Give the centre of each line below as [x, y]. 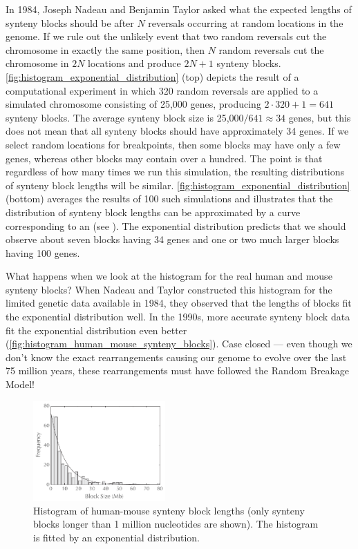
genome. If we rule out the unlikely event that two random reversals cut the [166, 36]
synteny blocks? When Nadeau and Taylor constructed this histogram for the [169, 289]
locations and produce [134, 63]
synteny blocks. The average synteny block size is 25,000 [125, 117]
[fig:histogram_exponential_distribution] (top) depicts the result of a [152, 76]
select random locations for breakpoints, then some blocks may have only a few [173, 144]
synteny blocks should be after [70, 22]
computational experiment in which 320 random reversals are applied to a [162, 90]
